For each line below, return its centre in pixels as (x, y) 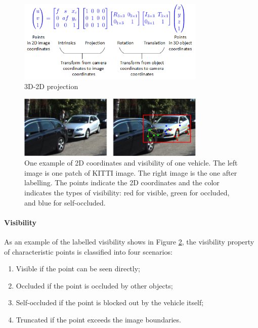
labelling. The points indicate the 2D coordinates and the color (122, 182)
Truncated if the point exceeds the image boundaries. (98, 319)
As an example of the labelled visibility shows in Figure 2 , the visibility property (129, 242)
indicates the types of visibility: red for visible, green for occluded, (127, 193)
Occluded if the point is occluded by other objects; (94, 285)
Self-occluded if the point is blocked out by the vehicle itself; (110, 302)
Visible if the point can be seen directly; (78, 269)
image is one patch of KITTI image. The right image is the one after (131, 172)
